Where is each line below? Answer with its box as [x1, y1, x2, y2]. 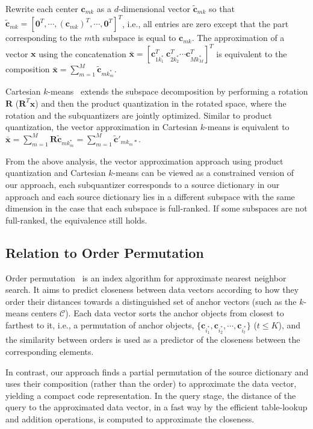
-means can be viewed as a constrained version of [113, 166, 294, 179]
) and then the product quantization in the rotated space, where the [35, 96, 287, 109]
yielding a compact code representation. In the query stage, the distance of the [5, 389, 296, 401]
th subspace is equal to [91, 31, 176, 44]
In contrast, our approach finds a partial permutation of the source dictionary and [5, 365, 309, 378]
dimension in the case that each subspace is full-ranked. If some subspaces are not [5, 202, 308, 214]
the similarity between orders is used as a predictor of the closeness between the [5, 333, 300, 346]
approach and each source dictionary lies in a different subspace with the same [5, 190, 295, 202]
